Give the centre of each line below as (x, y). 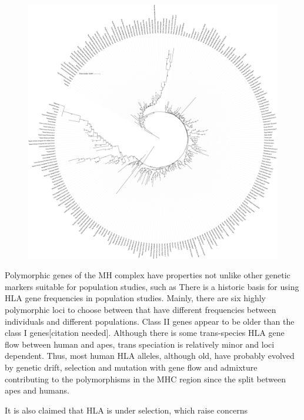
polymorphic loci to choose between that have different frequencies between (141, 309)
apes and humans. (37, 390)
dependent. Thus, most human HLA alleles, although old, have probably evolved (150, 356)
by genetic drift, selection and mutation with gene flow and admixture (131, 367)
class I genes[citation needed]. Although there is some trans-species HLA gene (145, 333)
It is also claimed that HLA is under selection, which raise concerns (126, 410)
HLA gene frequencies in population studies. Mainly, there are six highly (135, 298)
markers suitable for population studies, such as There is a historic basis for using (152, 286)
